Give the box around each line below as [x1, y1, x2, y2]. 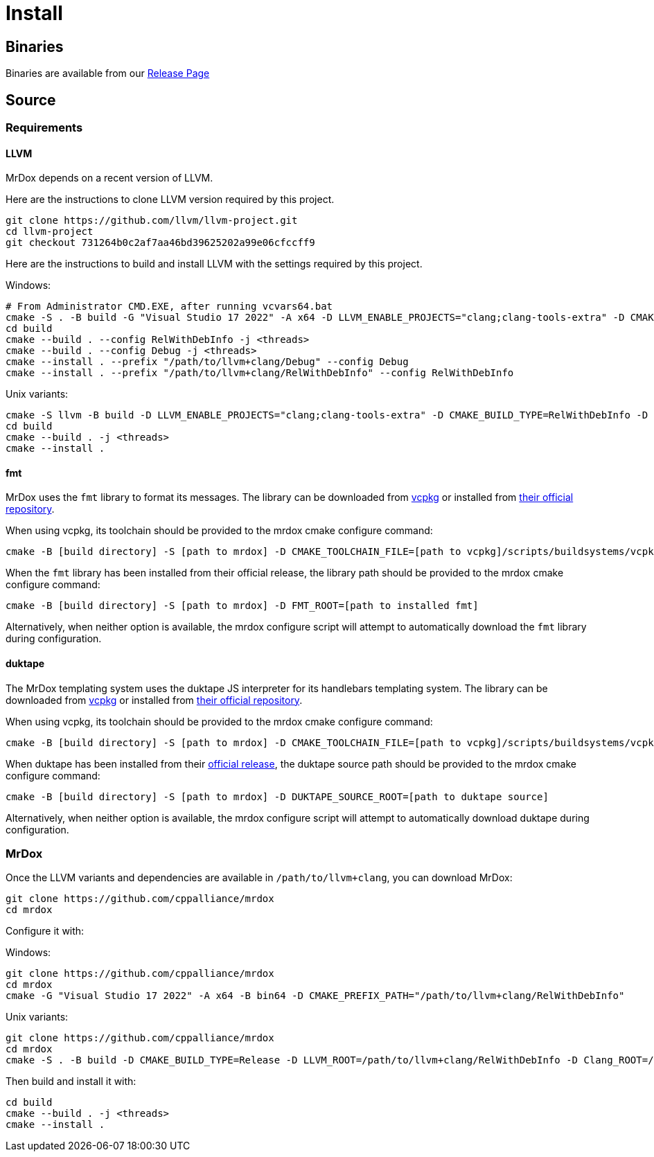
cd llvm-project [6, 226, 94, 238]
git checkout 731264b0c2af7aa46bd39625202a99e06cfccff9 [6, 237, 315, 249]
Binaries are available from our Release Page [6, 67, 210, 80]
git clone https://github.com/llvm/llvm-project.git [6, 215, 298, 227]
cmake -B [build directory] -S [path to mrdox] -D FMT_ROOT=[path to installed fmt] [6, 600, 479, 612]
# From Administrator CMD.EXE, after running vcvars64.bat [6, 301, 333, 312]
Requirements [6, 121, 83, 135]
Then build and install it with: [6, 1075, 136, 1088]
